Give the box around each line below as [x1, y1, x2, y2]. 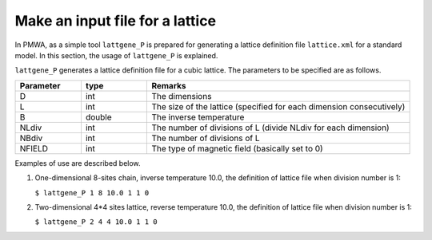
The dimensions [151, 90, 212, 101]
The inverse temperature [151, 112, 245, 123]
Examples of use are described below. [14, 158, 141, 167]
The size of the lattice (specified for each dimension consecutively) [151, 100, 406, 112]
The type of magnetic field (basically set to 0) [151, 143, 323, 154]
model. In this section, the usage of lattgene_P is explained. [14, 50, 218, 60]
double [85, 112, 112, 123]
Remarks [151, 80, 186, 91]
